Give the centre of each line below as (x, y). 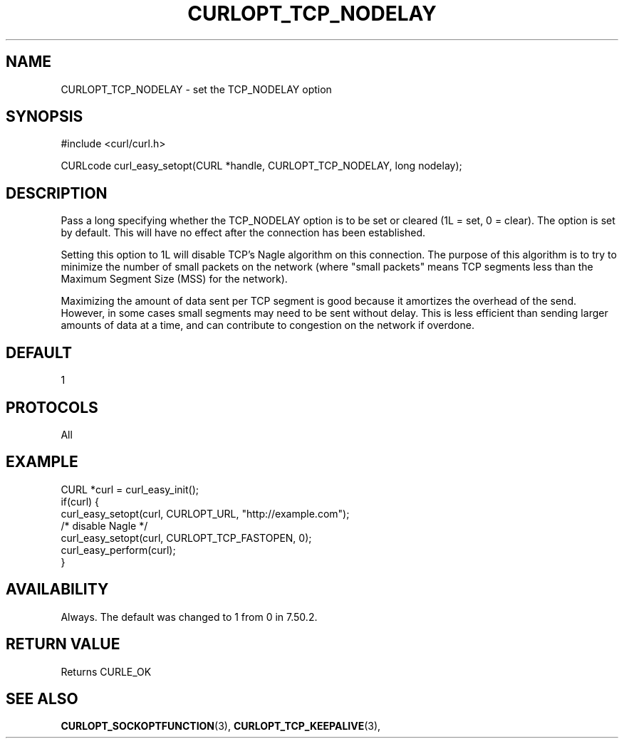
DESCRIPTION (57, 193)
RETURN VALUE (63, 644)
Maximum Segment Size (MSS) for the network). (174, 279)
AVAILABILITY (57, 590)
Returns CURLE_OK (106, 671)
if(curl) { (80, 501)
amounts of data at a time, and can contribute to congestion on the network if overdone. (267, 325)
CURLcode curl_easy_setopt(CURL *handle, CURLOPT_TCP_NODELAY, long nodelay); (261, 166)
